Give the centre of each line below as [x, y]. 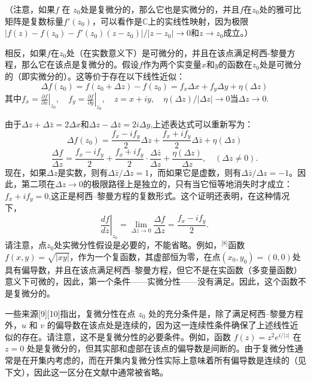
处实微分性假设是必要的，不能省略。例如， [138, 245]
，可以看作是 [117, 21]
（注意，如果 [30, 9]
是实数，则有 [83, 172]
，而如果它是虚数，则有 [195, 172]
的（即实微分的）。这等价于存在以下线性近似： [95, 76]
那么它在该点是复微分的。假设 [80, 64]
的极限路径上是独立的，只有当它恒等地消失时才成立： [187, 184]
